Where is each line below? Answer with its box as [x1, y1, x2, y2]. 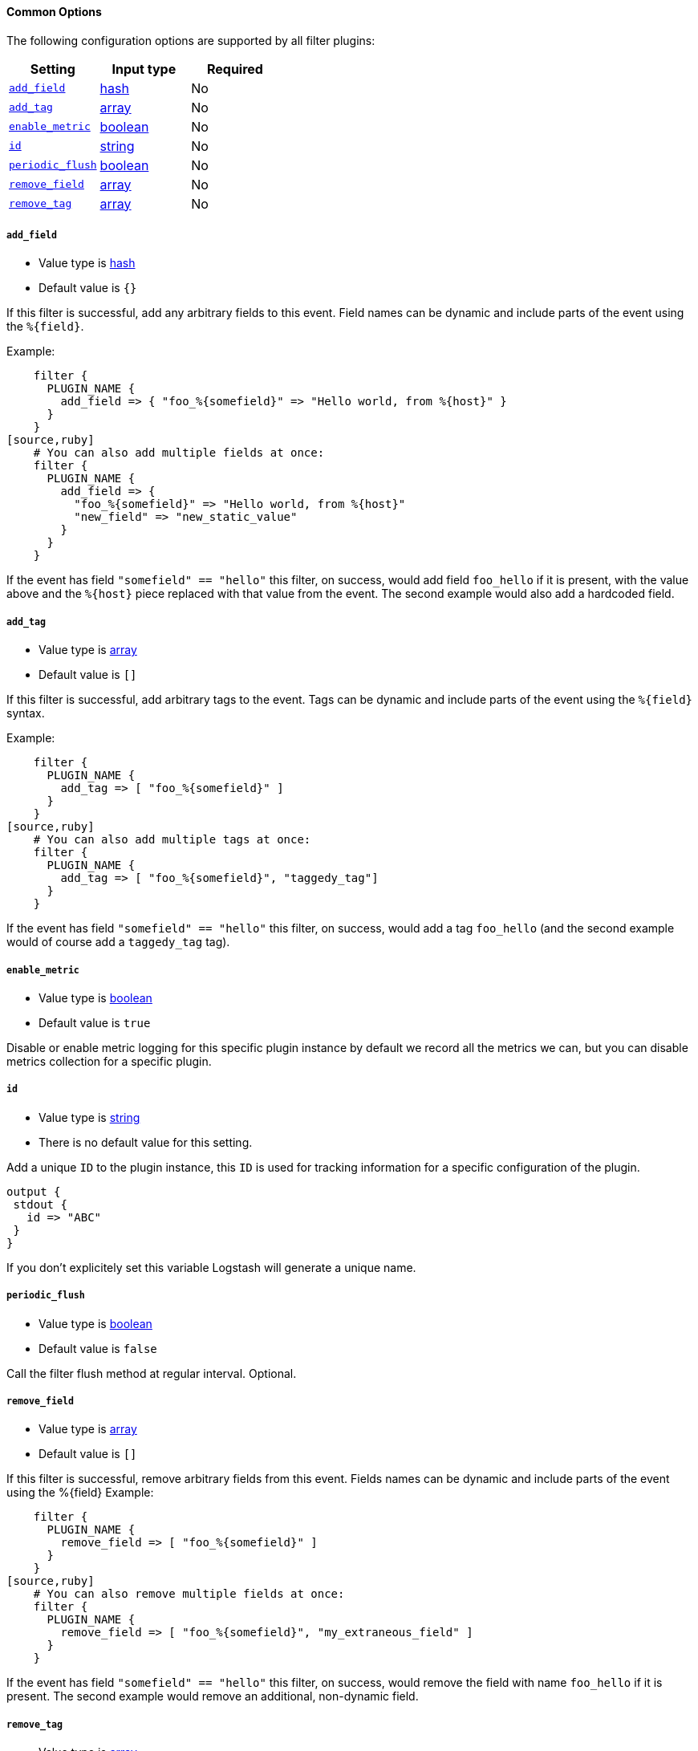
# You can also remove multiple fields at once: [33, 1587, 345, 1601]
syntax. [6, 706, 45, 721]
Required [206, 60, 263, 77]
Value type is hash [39, 256, 136, 270]
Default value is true [39, 1015, 151, 1030]
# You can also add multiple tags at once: [33, 833, 311, 847]
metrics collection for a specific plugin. [6, 1054, 212, 1068]
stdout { [13, 1197, 67, 1211]
